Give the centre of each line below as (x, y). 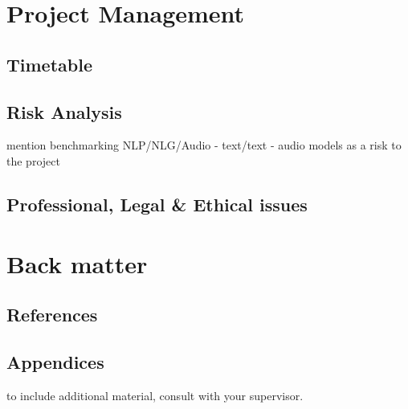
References (52, 315)
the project (33, 160)
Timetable (49, 64)
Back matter (77, 263)
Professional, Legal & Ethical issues (157, 204)
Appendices (55, 361)
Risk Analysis (64, 111)
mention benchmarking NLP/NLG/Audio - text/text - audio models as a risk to (204, 145)
